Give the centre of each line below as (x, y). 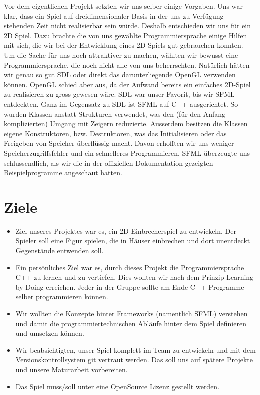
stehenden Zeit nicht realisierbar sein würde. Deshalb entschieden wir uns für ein (128, 26)
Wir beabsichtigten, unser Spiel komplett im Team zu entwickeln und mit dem (136, 349)
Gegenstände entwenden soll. (60, 250)
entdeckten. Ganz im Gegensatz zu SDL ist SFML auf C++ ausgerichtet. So (121, 104)
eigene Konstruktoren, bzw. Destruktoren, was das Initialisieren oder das (115, 133)
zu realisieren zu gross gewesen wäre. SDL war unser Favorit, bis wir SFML (119, 94)
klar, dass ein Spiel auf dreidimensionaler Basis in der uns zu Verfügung (114, 16)
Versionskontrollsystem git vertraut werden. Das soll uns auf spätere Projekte (134, 359)
